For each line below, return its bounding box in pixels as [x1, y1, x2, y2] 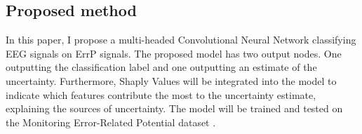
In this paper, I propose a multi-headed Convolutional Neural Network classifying [6, 32, 356, 47]
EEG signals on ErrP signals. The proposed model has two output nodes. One [6, 46, 342, 60]
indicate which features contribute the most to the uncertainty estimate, [6, 87, 316, 102]
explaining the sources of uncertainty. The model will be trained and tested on [6, 101, 343, 116]
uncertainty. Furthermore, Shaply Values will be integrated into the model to [6, 73, 337, 88]
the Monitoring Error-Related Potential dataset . [6, 114, 216, 129]
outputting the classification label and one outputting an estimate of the [6, 60, 317, 74]
